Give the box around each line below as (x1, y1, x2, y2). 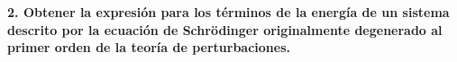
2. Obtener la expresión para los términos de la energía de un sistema (7, 3, 450, 21)
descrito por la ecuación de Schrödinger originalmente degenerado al (7, 20, 443, 39)
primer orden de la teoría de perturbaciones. (7, 38, 290, 57)
